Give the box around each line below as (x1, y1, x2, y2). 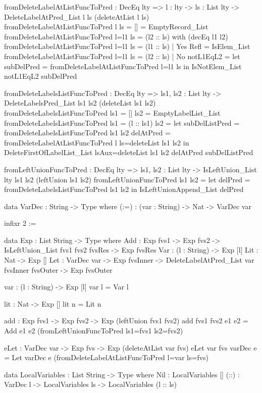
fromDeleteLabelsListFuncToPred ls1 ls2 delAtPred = (4, 127, 171, 138)
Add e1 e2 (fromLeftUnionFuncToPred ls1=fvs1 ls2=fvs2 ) (4, 325, 183, 336)
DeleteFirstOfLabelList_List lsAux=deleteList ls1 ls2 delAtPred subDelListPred (4, 147, 253, 158)
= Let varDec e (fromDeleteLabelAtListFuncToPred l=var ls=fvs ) (4, 352, 209, 363)
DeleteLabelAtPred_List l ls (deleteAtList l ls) (4, 11, 149, 22)
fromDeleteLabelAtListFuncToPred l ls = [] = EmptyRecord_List (4, 21, 208, 32)
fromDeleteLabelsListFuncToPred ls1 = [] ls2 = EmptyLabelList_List (4, 107, 221, 118)
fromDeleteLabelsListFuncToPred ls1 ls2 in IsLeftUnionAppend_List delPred (4, 184, 244, 194)
